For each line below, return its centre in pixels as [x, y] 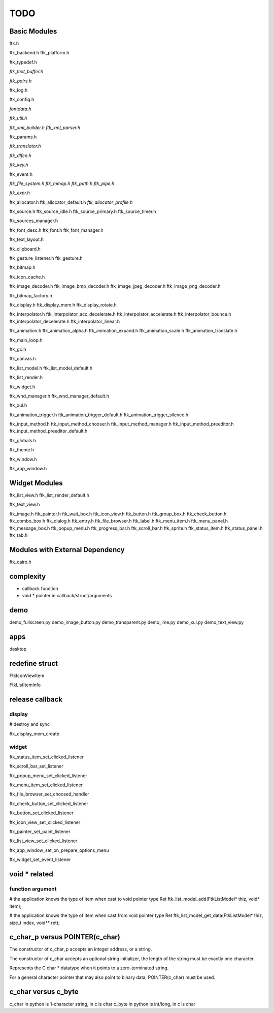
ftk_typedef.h [23, 62]
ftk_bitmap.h [22, 267]
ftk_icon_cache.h [27, 277]
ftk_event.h [21, 174]
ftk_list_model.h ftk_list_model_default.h [51, 368]
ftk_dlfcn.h [20, 156]
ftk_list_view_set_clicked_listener [43, 841]
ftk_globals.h [23, 440]
